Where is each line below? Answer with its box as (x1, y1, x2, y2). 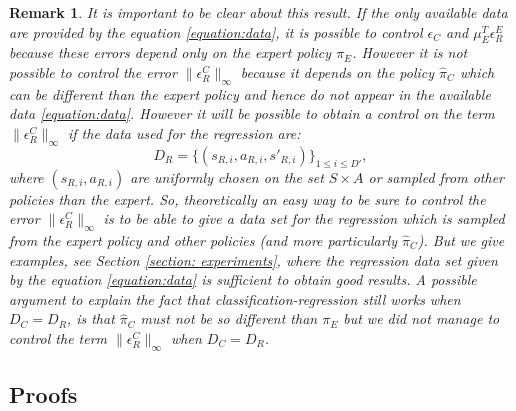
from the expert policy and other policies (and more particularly (9, 229, 397, 250)
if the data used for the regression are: (67, 122, 301, 143)
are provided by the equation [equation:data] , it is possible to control (9, 21, 423, 42)
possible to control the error (9, 61, 177, 82)
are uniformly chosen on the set (130, 166, 324, 187)
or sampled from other (368, 166, 504, 187)
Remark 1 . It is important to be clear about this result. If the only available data (9, 2, 508, 22)
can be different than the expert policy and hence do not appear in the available (9, 83, 491, 104)
